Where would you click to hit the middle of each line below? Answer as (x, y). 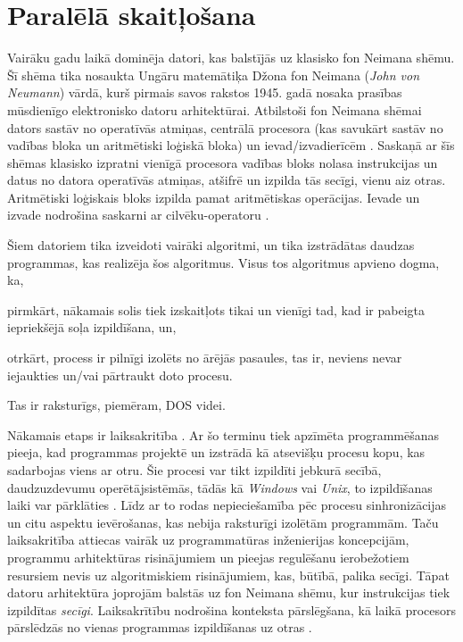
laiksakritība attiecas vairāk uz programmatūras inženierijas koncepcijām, (208, 540)
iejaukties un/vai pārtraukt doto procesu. (120, 375)
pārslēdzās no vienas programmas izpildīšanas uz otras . (160, 627)
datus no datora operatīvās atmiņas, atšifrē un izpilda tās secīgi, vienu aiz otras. (227, 180)
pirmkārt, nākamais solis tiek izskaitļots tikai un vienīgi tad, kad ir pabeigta (216, 309)
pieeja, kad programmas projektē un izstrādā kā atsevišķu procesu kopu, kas (216, 452)
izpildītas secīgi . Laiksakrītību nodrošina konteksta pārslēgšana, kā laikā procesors (231, 609)
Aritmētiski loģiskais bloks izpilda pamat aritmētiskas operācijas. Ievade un (214, 197)
